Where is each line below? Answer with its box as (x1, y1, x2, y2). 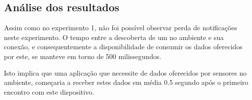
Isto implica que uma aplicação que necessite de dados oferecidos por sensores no (4, 67, 247, 78)
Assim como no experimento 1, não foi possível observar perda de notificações (4, 22, 237, 33)
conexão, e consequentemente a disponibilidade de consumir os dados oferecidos (4, 41, 243, 52)
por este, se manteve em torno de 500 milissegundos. (4, 51, 161, 61)
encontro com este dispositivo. (4, 86, 94, 97)
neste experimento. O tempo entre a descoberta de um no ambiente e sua (4, 32, 224, 42)
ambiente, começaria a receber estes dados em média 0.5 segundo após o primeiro (4, 77, 249, 87)
